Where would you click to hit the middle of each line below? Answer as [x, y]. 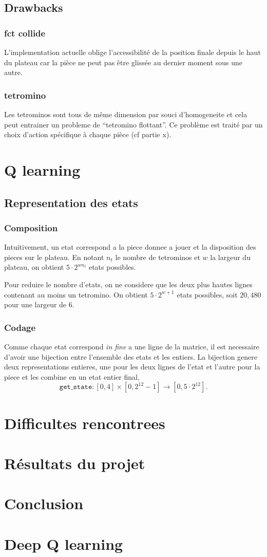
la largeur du [230, 257]
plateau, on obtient [34, 267]
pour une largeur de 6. [39, 304]
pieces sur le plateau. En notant [54, 257]
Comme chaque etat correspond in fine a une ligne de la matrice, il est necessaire [132, 346]
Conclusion [44, 503]
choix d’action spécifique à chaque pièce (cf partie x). [88, 134]
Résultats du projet [75, 463]
